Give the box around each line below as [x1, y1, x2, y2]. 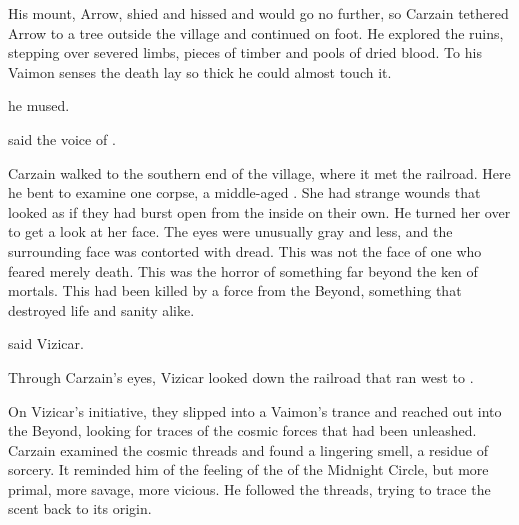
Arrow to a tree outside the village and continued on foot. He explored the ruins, [8, 22, 504, 43]
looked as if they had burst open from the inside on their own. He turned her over [8, 201, 511, 222]
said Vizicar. [8, 333, 84, 354]
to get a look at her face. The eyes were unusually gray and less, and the [8, 221, 453, 242]
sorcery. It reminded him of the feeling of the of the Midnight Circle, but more [8, 459, 489, 480]
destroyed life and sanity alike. [8, 299, 195, 320]
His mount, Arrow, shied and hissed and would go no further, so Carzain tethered [8, 3, 509, 23]
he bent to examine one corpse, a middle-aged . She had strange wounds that [8, 182, 481, 203]
